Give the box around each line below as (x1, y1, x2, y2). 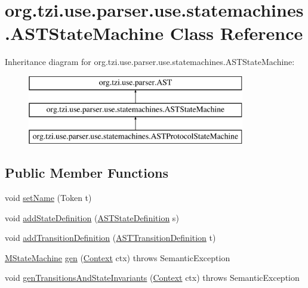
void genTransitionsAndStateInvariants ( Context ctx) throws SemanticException (5, 271, 300, 284)
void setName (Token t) (5, 191, 92, 204)
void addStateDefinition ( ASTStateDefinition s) (5, 211, 179, 224)
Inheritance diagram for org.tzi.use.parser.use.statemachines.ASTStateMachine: (5, 55, 295, 68)
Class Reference (170, 21, 303, 45)
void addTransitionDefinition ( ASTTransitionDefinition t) (5, 231, 216, 244)
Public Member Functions (5, 163, 168, 182)
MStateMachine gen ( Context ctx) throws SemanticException (5, 251, 230, 264)
